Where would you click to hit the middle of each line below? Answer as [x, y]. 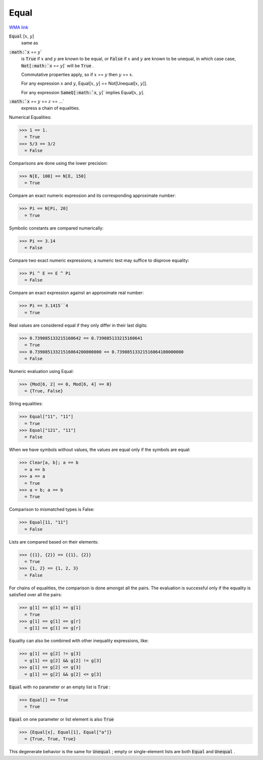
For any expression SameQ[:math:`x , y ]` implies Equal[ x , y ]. [83, 92]
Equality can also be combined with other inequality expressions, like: [79, 641]
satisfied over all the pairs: [36, 595]
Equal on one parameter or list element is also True [62, 719]
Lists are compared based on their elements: [54, 542]
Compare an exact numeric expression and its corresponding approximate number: [93, 195]
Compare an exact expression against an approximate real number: [76, 293]
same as [30, 43]
